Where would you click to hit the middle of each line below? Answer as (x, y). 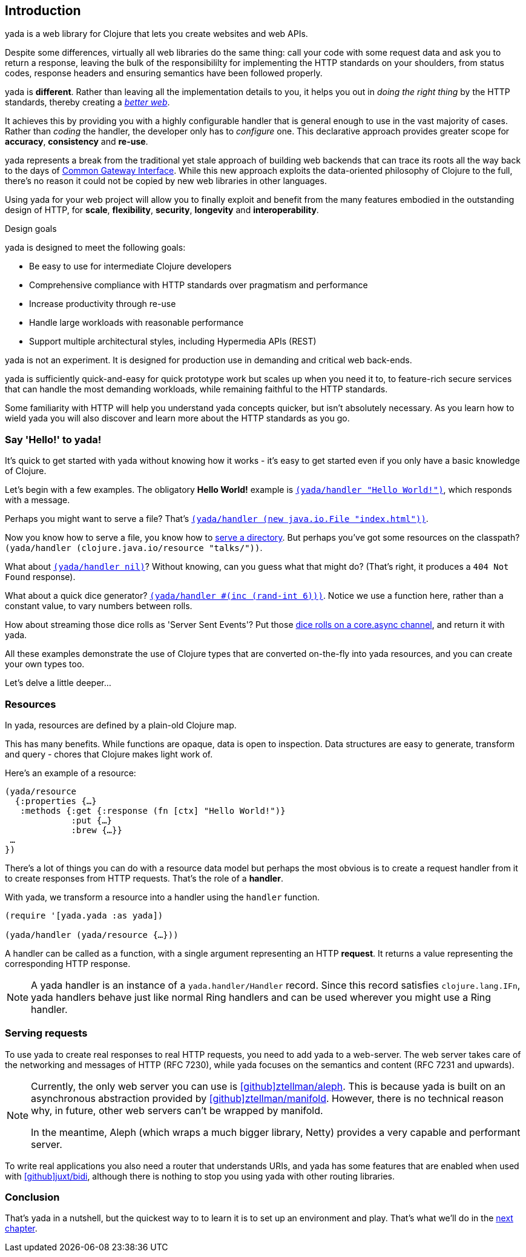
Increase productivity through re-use (103, 304)
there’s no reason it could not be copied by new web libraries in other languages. (166, 181)
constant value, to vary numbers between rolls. (99, 606)
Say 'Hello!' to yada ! (53, 439)
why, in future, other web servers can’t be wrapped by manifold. (177, 1110)
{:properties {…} (56, 801)
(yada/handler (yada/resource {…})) (92, 935)
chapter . (21, 1229)
